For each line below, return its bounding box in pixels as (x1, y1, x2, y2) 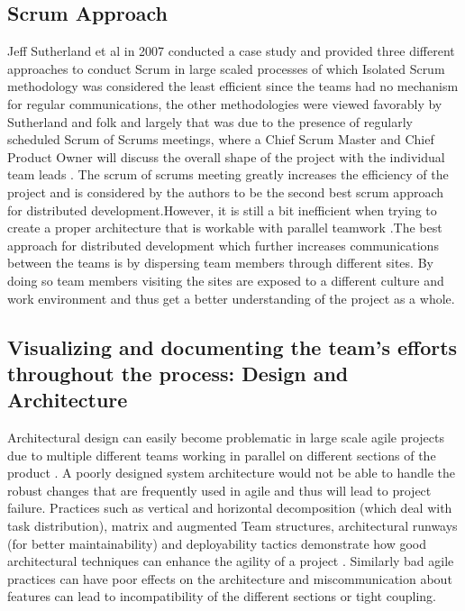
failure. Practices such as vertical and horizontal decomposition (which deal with (7, 498, 452, 517)
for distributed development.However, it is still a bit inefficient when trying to (7, 200, 437, 219)
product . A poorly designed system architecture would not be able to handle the (7, 463, 456, 482)
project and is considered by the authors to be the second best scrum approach (7, 182, 444, 201)
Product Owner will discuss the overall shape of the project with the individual (7, 147, 445, 166)
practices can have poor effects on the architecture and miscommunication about (7, 569, 452, 588)
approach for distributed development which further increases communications (7, 235, 439, 254)
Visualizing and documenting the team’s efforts (7, 333, 458, 360)
